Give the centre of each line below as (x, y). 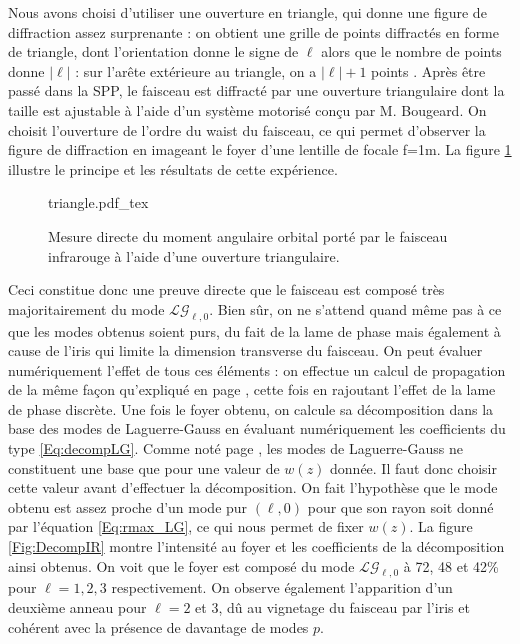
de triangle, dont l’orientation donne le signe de (153, 51)
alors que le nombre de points (411, 51)
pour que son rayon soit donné (400, 506)
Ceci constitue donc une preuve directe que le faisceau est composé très (226, 289)
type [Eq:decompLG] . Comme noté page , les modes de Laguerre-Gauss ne (235, 448)
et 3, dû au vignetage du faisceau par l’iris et (332, 607)
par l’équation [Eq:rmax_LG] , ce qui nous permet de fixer (186, 526)
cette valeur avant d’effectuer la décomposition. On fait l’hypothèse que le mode (253, 487)
